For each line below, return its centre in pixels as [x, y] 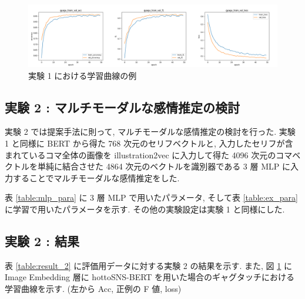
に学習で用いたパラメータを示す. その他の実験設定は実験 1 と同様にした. [145, 209]
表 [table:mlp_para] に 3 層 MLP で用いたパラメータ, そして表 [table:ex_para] [152, 197]
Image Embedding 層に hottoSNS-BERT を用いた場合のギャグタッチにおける [150, 277]
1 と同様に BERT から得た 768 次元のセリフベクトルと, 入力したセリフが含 [149, 143]
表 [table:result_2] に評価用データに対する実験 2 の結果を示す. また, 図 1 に [148, 265]
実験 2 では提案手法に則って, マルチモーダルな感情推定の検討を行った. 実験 [150, 132]
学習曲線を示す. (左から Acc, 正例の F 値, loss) [93, 288]
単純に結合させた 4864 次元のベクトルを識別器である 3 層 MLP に [164, 166]
